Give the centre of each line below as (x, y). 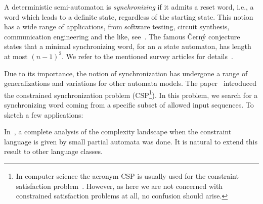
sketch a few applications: (44, 114)
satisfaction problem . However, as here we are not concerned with (119, 186)
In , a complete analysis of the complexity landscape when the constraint (118, 132)
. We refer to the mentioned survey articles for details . (147, 56)
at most (16, 56)
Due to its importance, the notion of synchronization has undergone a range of (126, 73)
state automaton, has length (208, 46)
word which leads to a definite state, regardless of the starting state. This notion (129, 16)
